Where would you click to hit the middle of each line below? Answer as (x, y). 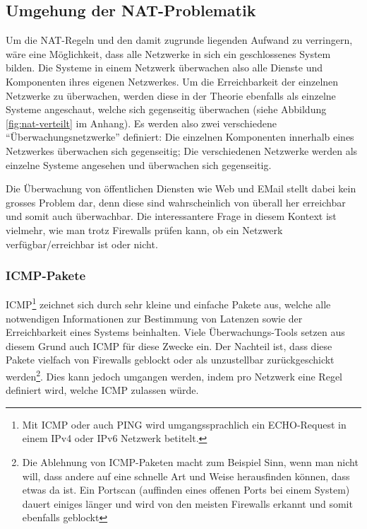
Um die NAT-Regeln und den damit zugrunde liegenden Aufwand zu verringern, (179, 40)
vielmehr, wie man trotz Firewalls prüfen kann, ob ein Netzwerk (144, 229)
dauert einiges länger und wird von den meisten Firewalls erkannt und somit (187, 503)
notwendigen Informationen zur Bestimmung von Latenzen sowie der (154, 318)
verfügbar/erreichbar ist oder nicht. (82, 244)
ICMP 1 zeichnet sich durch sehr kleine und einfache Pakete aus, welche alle (168, 303)
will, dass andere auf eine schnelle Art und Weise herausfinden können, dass (186, 476)
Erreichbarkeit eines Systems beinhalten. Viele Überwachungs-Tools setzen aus (175, 332)
